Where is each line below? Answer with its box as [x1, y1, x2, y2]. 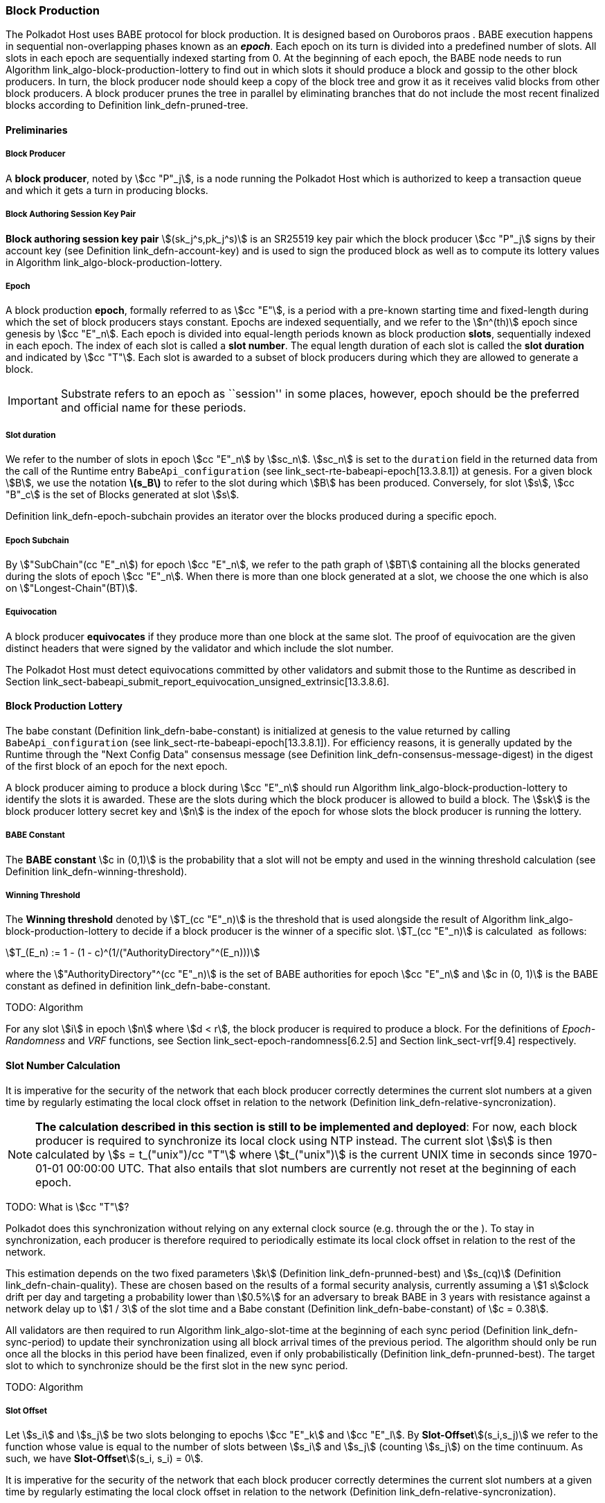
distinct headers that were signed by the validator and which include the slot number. [6, 642, 394, 654]
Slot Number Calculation [6, 1060, 120, 1072]
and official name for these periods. [60, 401, 246, 415]
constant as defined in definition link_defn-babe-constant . [6, 980, 271, 992]
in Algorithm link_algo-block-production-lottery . [6, 256, 222, 268]
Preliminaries [6, 123, 68, 136]
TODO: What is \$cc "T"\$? [6, 1200, 129, 1213]
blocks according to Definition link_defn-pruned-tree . [6, 99, 249, 112]
